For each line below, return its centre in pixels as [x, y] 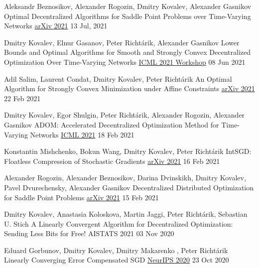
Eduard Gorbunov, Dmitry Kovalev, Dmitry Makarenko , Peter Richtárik [116, 250]
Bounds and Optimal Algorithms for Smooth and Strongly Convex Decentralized [128, 52]
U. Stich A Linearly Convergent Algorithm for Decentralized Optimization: [119, 223]
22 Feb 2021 [22, 98]
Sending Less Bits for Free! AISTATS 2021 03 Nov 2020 [89, 233]
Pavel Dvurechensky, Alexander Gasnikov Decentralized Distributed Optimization [129, 187]
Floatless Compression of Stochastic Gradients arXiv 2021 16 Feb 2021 [112, 161]
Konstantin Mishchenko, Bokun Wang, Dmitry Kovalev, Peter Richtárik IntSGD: [128, 151]
